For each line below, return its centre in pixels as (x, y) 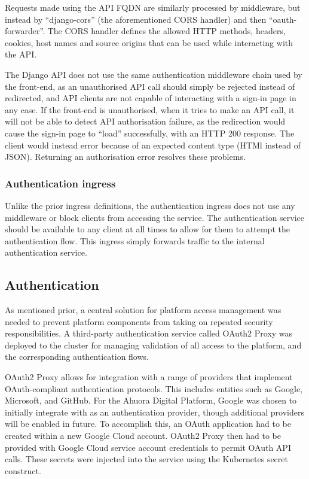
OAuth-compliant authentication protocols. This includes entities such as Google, (154, 388)
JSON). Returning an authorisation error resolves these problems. (125, 157)
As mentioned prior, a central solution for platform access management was (143, 310)
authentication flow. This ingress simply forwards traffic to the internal (135, 240)
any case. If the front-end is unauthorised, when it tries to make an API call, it (150, 109)
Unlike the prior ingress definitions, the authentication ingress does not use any (150, 205)
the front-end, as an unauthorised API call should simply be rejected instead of (150, 86)
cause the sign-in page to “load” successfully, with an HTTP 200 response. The (150, 133)
